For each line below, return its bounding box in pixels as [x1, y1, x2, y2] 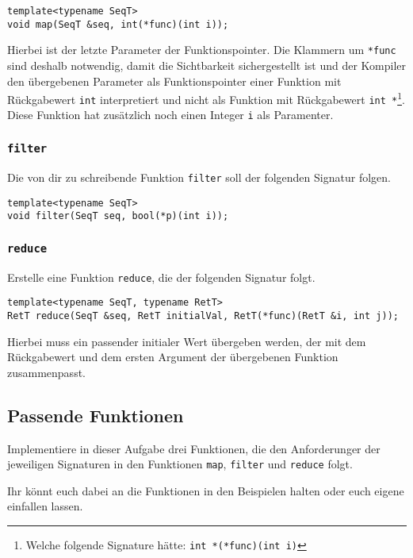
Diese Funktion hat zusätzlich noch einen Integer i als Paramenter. [7, 106, 334, 123]
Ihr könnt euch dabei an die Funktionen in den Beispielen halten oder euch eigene [7, 482, 404, 498]
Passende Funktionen [7, 402, 184, 427]
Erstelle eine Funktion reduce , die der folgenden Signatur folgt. [7, 268, 315, 285]
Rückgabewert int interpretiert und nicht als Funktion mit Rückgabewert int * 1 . [7, 89, 405, 107]
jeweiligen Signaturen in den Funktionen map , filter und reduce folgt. [7, 456, 353, 472]
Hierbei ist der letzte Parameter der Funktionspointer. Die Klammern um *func [7, 41, 396, 58]
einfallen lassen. [7, 498, 83, 514]
